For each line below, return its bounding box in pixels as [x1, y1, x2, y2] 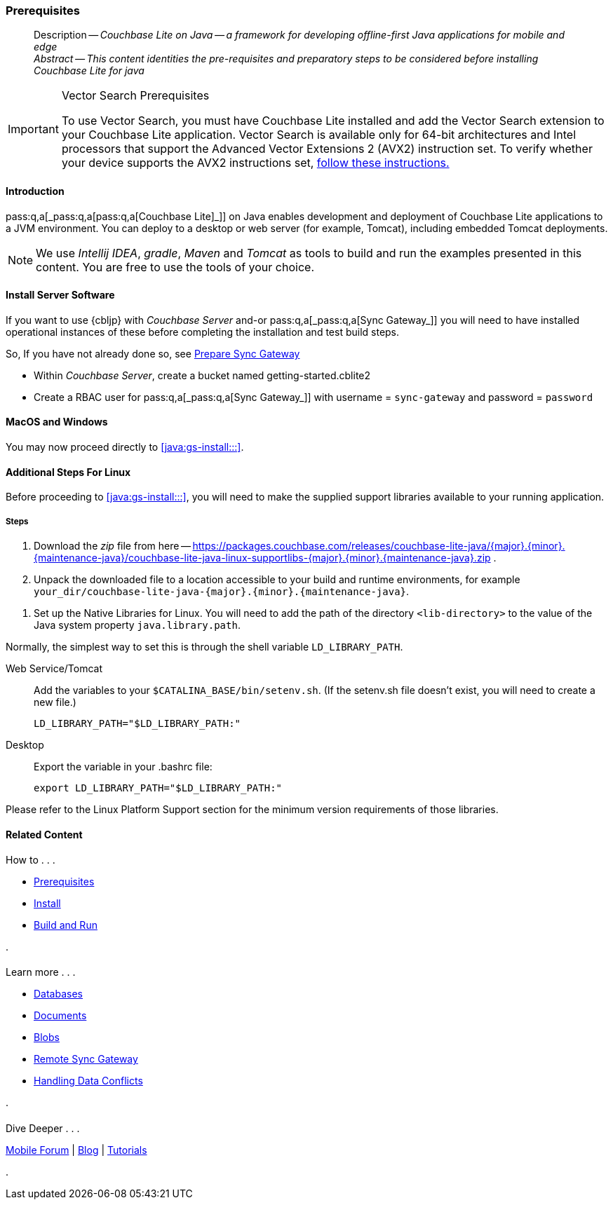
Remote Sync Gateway [34, 1053, 138, 1066]
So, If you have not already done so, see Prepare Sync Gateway [6, 347, 300, 360]
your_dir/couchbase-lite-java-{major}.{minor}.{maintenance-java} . [34, 585, 410, 598]
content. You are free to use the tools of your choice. [36, 259, 314, 274]
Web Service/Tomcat [6, 662, 103, 675]
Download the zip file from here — [34, 540, 191, 552]
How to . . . [6, 854, 55, 866]
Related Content [6, 828, 83, 840]
